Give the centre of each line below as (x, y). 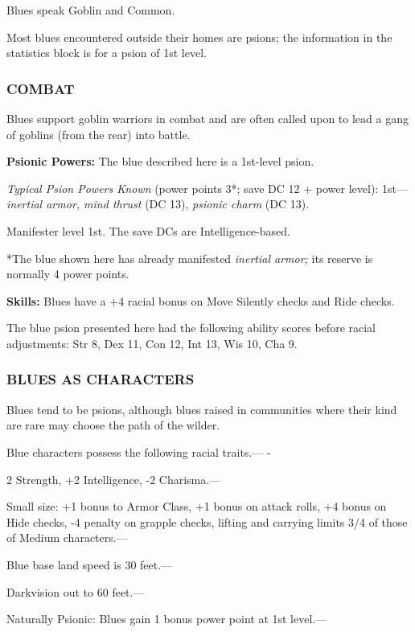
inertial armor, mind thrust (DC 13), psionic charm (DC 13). (158, 204)
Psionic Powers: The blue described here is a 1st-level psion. (160, 161)
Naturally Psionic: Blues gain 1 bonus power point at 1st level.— (167, 619)
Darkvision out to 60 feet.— (76, 591)
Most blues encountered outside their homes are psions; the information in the (199, 37)
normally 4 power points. (68, 274)
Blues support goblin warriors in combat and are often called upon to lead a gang (207, 118)
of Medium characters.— (67, 538)
